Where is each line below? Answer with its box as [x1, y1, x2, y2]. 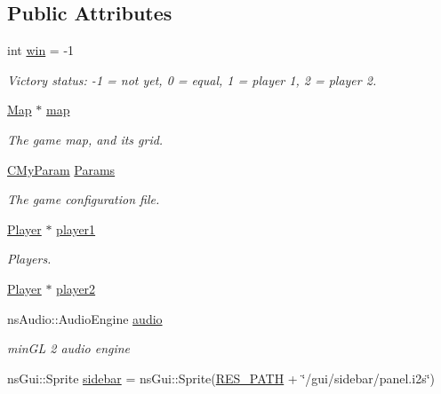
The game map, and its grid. [7, 130, 164, 148]
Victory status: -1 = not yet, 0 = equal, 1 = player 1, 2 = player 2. [7, 70, 377, 89]
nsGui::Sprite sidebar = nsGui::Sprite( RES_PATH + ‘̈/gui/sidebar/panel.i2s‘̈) [7, 368, 435, 387]
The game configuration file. [7, 190, 160, 209]
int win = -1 [7, 41, 75, 59]
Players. [7, 249, 52, 268]
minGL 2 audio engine [7, 339, 131, 358]
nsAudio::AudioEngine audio [7, 309, 163, 327]
